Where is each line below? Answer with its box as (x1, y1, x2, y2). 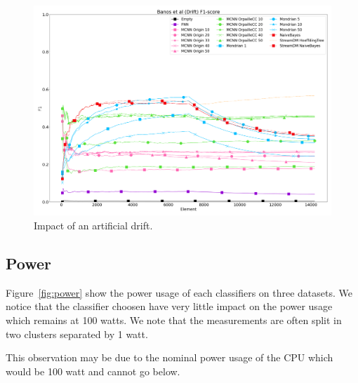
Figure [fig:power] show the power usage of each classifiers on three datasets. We (6, 285, 353, 300)
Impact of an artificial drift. (34, 217, 153, 232)
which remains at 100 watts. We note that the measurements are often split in (6, 312, 342, 327)
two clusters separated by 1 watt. (6, 326, 148, 341)
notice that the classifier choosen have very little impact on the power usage (6, 299, 333, 314)
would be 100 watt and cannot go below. (6, 363, 180, 378)
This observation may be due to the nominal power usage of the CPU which (6, 350, 333, 365)
